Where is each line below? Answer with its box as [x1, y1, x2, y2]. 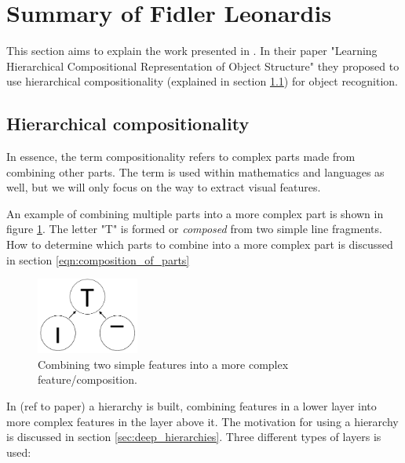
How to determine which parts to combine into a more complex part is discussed [6, 236, 393, 253]
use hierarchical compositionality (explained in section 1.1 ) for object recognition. [6, 73, 398, 89]
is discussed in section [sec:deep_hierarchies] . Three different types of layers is [6, 428, 381, 445]
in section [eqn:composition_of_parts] [6, 251, 190, 268]
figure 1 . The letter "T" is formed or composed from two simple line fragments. [6, 221, 382, 237]
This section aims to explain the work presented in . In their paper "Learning [6, 42, 378, 59]
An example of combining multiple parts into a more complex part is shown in [6, 205, 384, 221]
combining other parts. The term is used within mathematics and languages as [6, 163, 385, 180]
